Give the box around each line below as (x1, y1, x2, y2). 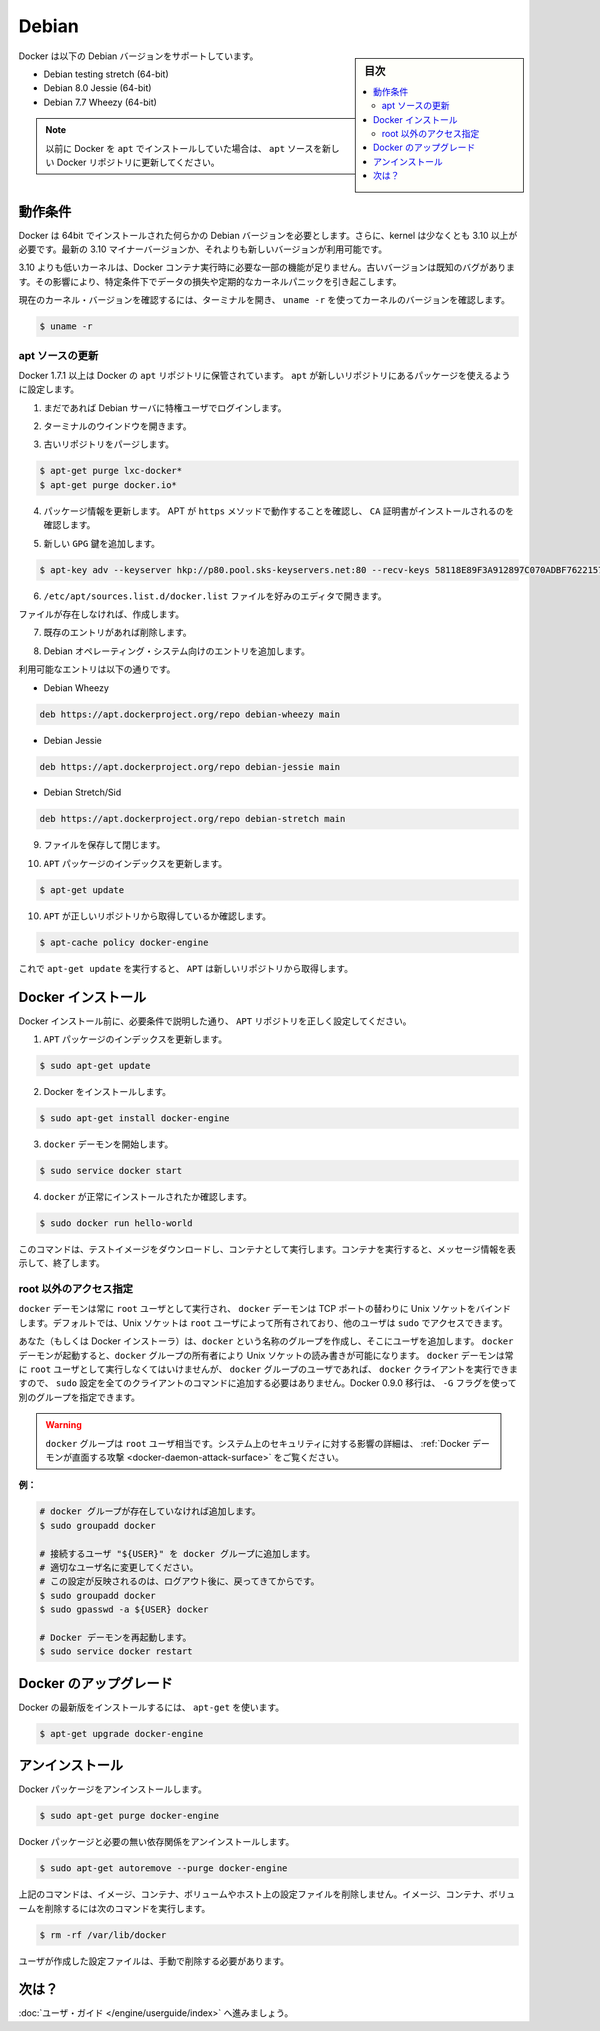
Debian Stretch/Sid (43, 786, 122, 799)
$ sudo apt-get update (39, 1060, 151, 1072)
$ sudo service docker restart (39, 1646, 194, 1657)
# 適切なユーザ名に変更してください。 (39, 1561, 199, 1573)
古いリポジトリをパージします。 (43, 438, 175, 450)
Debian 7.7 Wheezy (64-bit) (43, 96, 157, 108)
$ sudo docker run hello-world (39, 1217, 194, 1229)
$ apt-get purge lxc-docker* (39, 465, 183, 477)
